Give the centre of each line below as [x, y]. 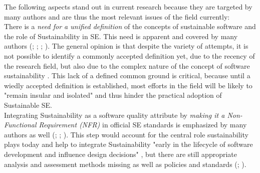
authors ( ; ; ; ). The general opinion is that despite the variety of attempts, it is [126, 46]
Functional [20, 125]
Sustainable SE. [28, 105]
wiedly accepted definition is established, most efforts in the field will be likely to [128, 85]
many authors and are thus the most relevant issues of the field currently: [117, 16]
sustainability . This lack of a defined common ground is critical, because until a [127, 75]
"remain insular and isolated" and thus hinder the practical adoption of [113, 95]
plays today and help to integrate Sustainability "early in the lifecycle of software [128, 144]
